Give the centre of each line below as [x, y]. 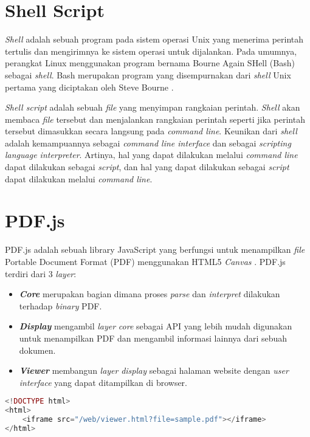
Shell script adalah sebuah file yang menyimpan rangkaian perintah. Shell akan [153, 107]
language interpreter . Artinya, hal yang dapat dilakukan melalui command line [151, 155]
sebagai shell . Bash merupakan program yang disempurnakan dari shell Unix [148, 74]
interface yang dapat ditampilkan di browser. [103, 382]
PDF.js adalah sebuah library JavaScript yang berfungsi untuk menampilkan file [155, 249]
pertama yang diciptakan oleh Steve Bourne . [89, 87]
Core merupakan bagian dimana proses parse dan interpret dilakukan [150, 294]
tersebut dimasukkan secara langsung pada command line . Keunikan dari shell [151, 131]
